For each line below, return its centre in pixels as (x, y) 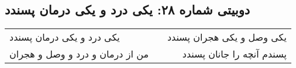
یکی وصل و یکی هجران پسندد (227, 37)
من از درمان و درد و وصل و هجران (79, 54)
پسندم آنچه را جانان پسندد (234, 54)
